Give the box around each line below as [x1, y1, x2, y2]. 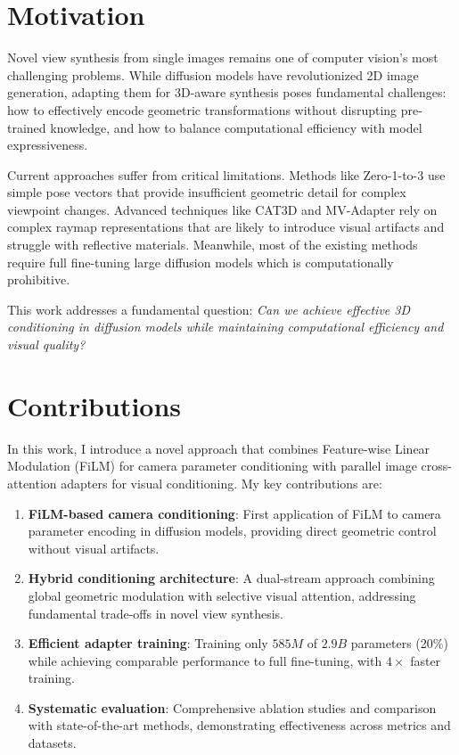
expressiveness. [7, 135, 88, 154]
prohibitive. [7, 270, 70, 289]
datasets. [28, 734, 77, 752]
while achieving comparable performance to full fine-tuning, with [28, 651, 382, 669]
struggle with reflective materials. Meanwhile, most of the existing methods [7, 235, 418, 254]
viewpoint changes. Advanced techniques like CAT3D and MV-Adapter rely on [7, 200, 438, 218]
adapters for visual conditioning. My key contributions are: [61, 473, 382, 492]
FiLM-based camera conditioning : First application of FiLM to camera [28, 504, 441, 522]
